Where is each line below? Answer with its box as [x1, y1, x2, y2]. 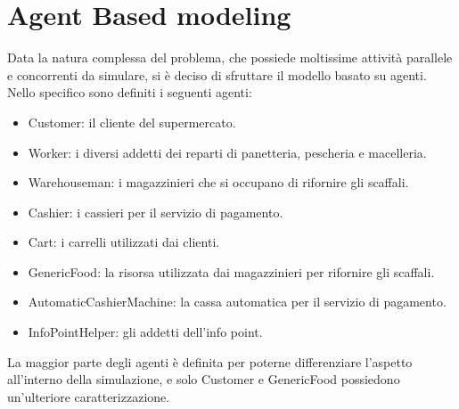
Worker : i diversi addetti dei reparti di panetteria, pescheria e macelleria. [28, 143, 427, 161]
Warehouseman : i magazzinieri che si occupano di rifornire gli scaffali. [28, 173, 409, 192]
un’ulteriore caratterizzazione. [7, 387, 170, 405]
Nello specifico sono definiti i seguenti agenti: [7, 83, 252, 102]
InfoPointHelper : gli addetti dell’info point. [28, 323, 263, 341]
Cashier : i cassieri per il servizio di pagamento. [28, 202, 283, 221]
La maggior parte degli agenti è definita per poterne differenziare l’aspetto [7, 352, 413, 371]
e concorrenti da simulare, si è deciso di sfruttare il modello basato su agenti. [7, 65, 427, 84]
